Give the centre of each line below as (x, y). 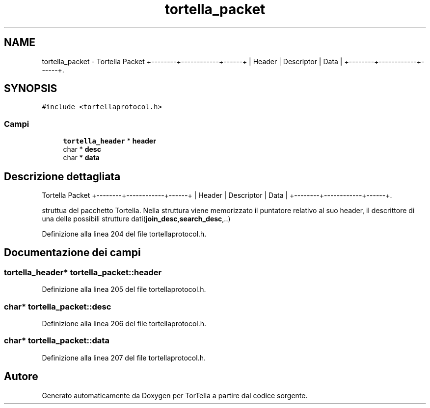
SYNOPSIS (31, 89)
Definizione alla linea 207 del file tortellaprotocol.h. (124, 358)
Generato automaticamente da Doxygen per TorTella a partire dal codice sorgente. (175, 395)
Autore (21, 377)
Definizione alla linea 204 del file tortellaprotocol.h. (124, 234)
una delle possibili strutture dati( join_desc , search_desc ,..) (136, 219)
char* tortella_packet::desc (58, 306)
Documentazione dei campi (72, 253)
